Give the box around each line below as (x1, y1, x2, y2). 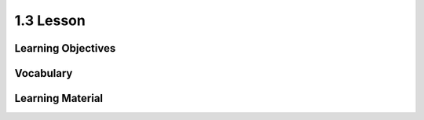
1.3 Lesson (14, 12, 86, 29)
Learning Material (14, 92, 104, 105)
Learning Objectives (14, 42, 116, 55)
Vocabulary (14, 67, 73, 80)
